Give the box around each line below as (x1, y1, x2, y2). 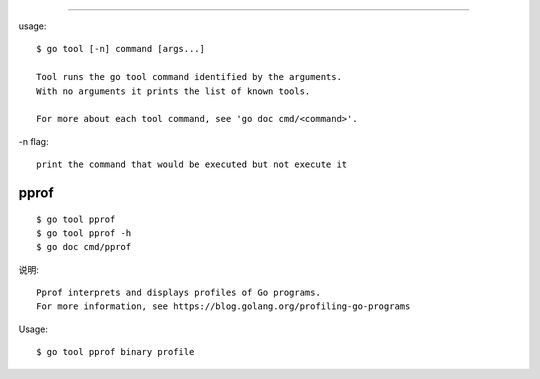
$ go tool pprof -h (36, 227, 132, 239)
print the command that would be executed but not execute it (36, 159, 348, 170)
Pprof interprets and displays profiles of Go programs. (36, 287, 322, 299)
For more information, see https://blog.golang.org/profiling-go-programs (36, 301, 411, 312)
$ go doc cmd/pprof (36, 241, 132, 253)
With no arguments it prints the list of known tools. (36, 85, 311, 97)
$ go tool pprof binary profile (36, 346, 195, 358)
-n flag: (18, 135, 49, 147)
